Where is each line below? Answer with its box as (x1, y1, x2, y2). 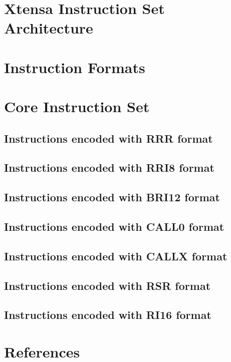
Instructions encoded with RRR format (4, 130, 213, 146)
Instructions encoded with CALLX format (4, 248, 227, 263)
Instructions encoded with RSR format (4, 277, 211, 293)
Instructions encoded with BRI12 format (4, 189, 220, 205)
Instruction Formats (4, 57, 145, 77)
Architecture (4, 18, 93, 38)
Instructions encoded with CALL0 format (4, 219, 224, 234)
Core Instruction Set (4, 96, 150, 117)
